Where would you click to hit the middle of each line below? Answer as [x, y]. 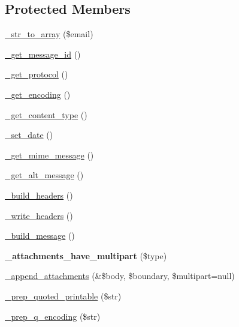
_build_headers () [39, 195]
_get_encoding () [38, 94]
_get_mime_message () [49, 154]
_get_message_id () [43, 54]
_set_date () [29, 135]
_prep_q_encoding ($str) [53, 316]
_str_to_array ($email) [49, 34]
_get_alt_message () [44, 175]
